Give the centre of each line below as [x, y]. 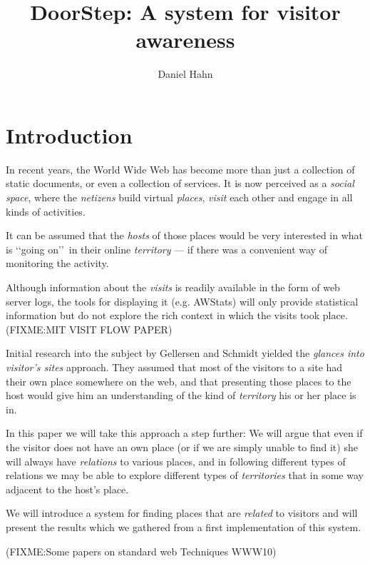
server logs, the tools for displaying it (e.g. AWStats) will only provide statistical [182, 301]
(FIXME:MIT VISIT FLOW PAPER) [89, 329]
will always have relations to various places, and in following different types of [176, 461]
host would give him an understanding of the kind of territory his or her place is [181, 395]
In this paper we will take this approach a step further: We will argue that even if [184, 433]
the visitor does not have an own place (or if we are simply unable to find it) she [182, 447]
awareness [185, 40]
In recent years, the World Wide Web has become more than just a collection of [180, 169]
